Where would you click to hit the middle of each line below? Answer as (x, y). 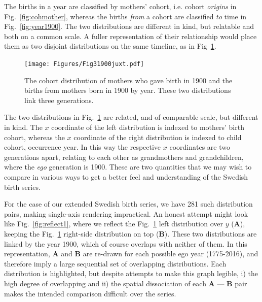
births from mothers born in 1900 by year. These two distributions (128, 90)
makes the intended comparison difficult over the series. (90, 293)
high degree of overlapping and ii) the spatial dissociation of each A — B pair (126, 283)
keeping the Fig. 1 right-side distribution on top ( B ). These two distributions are (130, 233)
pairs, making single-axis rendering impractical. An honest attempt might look (126, 213)
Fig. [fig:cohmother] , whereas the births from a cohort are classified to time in (125, 16)
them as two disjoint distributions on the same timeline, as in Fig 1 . (110, 46)
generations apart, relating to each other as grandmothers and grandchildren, (124, 157)
